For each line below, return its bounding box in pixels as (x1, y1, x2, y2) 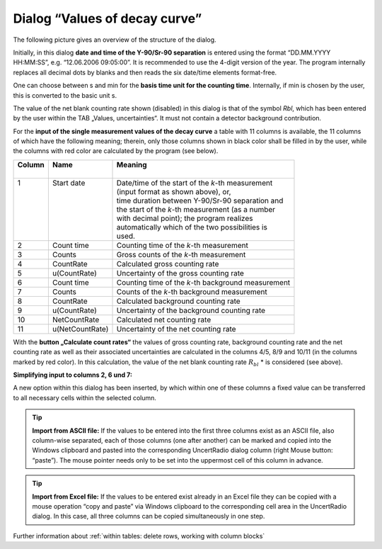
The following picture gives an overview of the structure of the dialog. (13, 35, 216, 44)
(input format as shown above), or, (116, 186, 231, 196)
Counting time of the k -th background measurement (116, 277, 291, 287)
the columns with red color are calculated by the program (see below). (13, 147, 219, 155)
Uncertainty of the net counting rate (116, 324, 236, 334)
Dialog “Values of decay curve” (13, 11, 202, 26)
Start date (52, 178, 86, 188)
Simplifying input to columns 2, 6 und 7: (13, 370, 132, 379)
